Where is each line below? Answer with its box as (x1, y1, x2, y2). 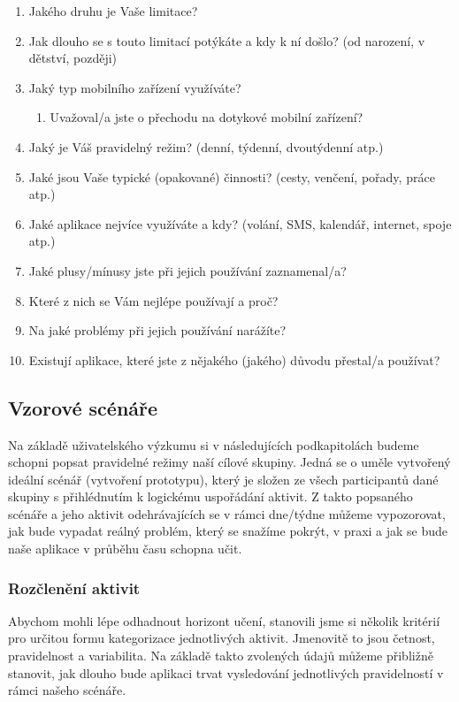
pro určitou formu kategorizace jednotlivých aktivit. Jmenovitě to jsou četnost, (8, 629, 435, 647)
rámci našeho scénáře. (8, 681, 126, 699)
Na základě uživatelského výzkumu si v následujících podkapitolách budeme (8, 435, 419, 454)
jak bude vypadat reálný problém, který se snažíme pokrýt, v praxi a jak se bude (8, 522, 448, 540)
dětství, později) (28, 49, 118, 67)
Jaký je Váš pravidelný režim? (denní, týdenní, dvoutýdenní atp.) (28, 137, 384, 156)
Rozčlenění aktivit (8, 576, 141, 599)
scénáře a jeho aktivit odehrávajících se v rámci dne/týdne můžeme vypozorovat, (8, 504, 446, 523)
